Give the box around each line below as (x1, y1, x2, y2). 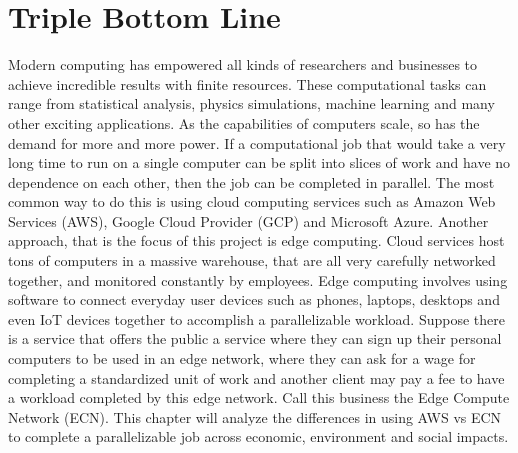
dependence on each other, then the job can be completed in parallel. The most (8, 171, 495, 192)
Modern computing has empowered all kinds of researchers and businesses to (8, 54, 478, 75)
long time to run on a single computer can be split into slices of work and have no (8, 152, 511, 173)
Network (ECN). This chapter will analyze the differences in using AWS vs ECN (8, 406, 502, 427)
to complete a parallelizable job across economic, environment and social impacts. (8, 426, 509, 447)
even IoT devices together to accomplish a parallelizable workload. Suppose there (8, 308, 505, 329)
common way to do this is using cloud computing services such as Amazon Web (8, 191, 496, 212)
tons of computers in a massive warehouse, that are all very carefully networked (8, 250, 496, 271)
